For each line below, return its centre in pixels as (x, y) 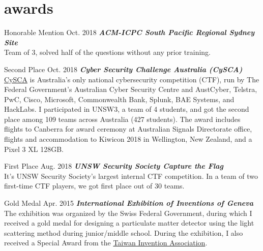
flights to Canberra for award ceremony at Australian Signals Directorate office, (128, 129)
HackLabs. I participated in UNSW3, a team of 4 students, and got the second (127, 109)
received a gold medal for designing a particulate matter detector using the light (129, 223)
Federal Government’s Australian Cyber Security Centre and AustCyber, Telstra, (131, 89)
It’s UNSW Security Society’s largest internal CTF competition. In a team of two (131, 176)
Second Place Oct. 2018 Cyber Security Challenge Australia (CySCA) (123, 69)
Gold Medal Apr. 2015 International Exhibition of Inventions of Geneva (129, 203)
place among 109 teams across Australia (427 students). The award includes (122, 119)
